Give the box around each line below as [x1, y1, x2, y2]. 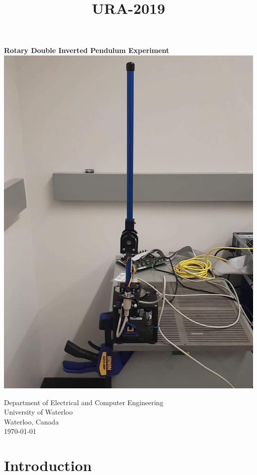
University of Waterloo [4, 407, 73, 417]
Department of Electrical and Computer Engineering [4, 397, 164, 407]
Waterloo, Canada [4, 416, 59, 426]
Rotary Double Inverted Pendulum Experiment [4, 45, 170, 55]
